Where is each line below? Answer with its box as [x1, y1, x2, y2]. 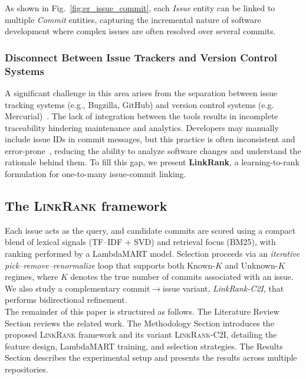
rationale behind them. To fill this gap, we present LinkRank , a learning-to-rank [5, 156, 300, 168]
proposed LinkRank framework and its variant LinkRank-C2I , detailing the [5, 328, 277, 341]
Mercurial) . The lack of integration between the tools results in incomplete [5, 110, 278, 122]
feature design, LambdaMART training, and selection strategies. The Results [5, 339, 283, 352]
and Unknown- [225, 259, 278, 271]
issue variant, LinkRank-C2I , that [163, 282, 284, 294]
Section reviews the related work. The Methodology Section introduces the [5, 316, 274, 329]
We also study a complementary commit [5, 282, 150, 294]
